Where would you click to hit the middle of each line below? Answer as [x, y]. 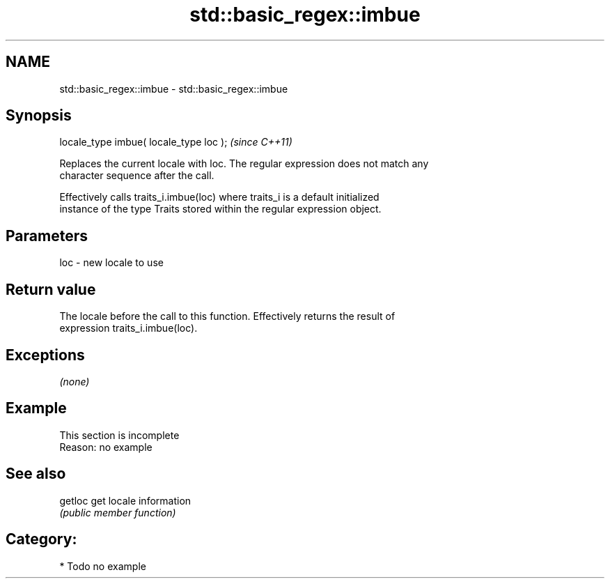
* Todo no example [103, 566]
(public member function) [118, 512]
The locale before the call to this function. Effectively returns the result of [227, 316]
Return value [51, 289]
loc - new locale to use [111, 263]
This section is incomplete [119, 435]
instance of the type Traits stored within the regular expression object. [220, 209]
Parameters [47, 236]
